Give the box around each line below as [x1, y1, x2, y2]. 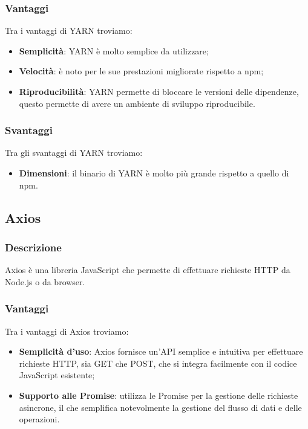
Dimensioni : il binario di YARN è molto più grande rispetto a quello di [19, 167, 289, 179]
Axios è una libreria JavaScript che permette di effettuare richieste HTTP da [5, 263, 290, 276]
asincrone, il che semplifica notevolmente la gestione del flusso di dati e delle [19, 401, 302, 413]
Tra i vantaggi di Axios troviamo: [5, 324, 129, 337]
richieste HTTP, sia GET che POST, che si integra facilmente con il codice [19, 356, 297, 369]
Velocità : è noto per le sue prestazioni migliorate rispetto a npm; [19, 65, 264, 77]
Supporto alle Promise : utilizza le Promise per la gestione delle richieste [19, 389, 298, 401]
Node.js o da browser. [5, 275, 85, 288]
